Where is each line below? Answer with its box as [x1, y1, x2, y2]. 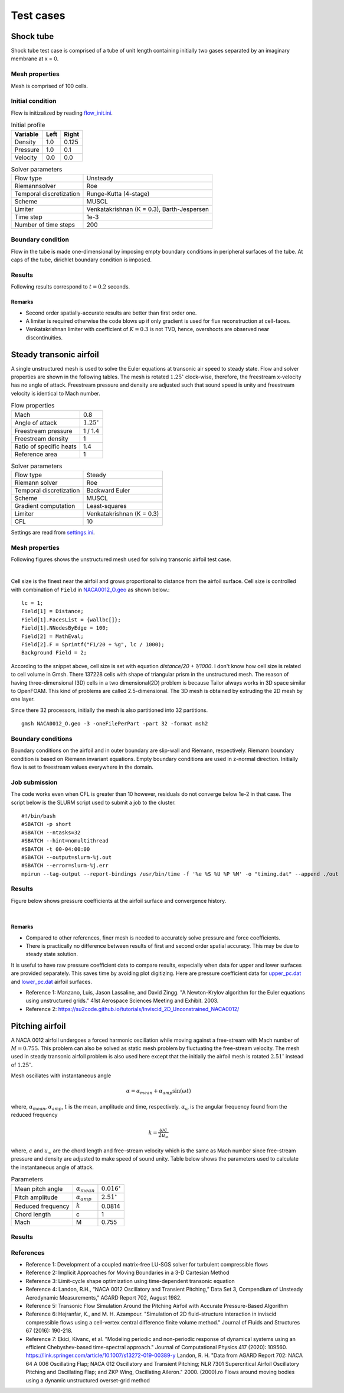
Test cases [11, 9, 65, 22]
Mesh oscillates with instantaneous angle [11, 1072, 112, 1079]
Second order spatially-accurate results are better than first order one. [25, 309, 197, 316]
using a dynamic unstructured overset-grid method [25, 1376, 150, 1384]
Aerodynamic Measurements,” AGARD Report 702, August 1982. [25, 1294, 182, 1301]
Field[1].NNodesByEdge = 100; [21, 624, 109, 631]
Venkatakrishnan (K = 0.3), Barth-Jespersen [86, 205, 209, 213]
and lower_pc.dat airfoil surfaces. [11, 978, 93, 985]
